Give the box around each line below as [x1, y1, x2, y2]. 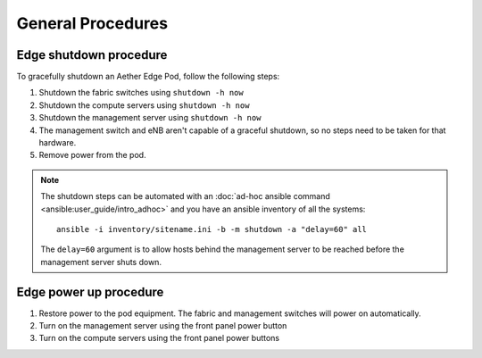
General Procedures [16, 13, 169, 33]
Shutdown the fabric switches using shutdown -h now [38, 87, 245, 98]
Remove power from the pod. [38, 150, 146, 161]
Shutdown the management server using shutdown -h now [38, 112, 262, 123]
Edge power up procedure [16, 284, 164, 299]
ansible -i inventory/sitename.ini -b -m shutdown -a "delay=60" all [56, 224, 368, 234]
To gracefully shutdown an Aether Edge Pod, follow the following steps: [16, 71, 280, 82]
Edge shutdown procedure [16, 47, 168, 62]
